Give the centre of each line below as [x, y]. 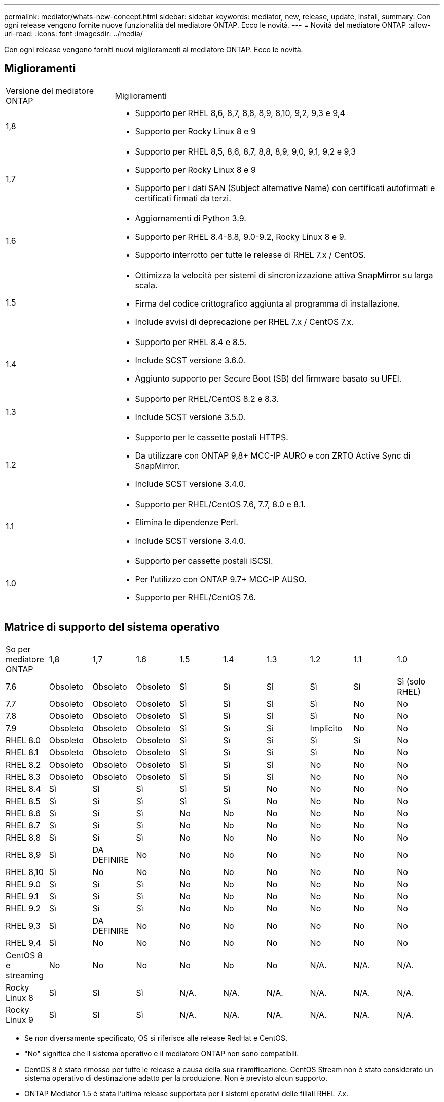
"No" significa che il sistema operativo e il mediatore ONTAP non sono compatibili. [162, 1053]
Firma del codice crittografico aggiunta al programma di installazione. [268, 303]
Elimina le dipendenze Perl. [187, 522]
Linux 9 [20, 1020]
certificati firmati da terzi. [183, 198]
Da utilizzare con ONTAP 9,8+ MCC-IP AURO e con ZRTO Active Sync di [273, 455]
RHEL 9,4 [23, 943]
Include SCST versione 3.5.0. [190, 417]
